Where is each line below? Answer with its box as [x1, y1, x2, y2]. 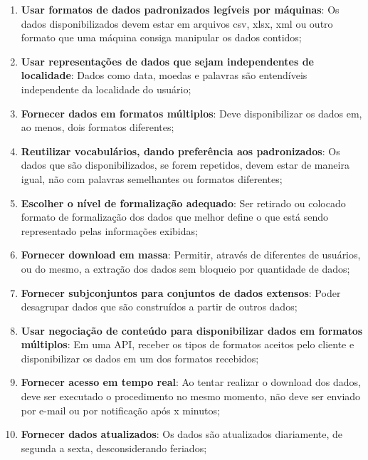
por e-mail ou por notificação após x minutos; [21, 402, 220, 417]
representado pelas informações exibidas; [21, 223, 198, 238]
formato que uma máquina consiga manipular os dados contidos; [21, 30, 302, 45]
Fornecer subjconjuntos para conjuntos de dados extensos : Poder [21, 285, 341, 300]
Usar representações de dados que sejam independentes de [21, 53, 314, 68]
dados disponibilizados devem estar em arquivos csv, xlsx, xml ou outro [21, 16, 333, 31]
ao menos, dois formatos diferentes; [21, 120, 174, 135]
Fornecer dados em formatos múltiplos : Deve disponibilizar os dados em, [21, 105, 362, 120]
